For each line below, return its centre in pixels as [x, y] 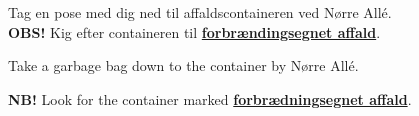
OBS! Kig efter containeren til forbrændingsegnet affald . [194, 31]
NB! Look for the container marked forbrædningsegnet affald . [210, 98]
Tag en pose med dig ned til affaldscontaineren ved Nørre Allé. [200, 12]
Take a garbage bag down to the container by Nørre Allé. [183, 65]
